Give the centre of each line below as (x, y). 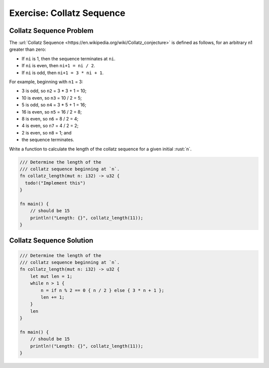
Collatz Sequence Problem (51, 31)
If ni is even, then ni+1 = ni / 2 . (59, 66)
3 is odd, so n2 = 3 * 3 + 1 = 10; (54, 91)
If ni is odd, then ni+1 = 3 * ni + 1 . (63, 73)
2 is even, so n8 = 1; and (47, 132)
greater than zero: (28, 49)
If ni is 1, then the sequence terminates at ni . (68, 59)
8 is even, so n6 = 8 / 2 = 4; (50, 119)
